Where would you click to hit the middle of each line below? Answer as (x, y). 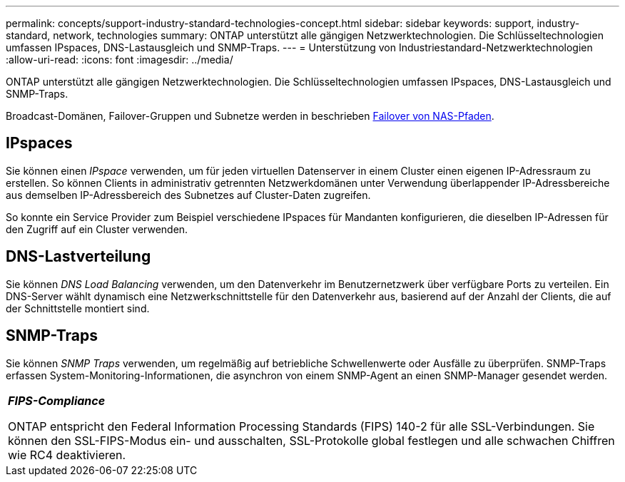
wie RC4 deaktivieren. (67, 455)
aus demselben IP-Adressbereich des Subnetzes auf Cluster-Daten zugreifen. (188, 195)
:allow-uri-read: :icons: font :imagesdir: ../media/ (120, 60)
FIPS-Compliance (57, 400)
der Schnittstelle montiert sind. (78, 308)
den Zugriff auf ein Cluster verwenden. (97, 229)
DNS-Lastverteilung (78, 257)
